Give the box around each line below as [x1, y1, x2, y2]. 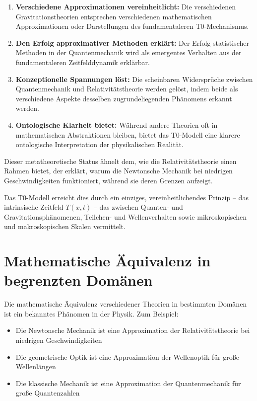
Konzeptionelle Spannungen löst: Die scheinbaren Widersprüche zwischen [15, 74, 253, 84]
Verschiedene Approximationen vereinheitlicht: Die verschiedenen [15, 1, 236, 11]
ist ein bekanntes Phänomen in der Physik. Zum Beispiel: [4, 308, 179, 319]
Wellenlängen [15, 361, 56, 372]
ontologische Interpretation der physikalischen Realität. [15, 139, 184, 150]
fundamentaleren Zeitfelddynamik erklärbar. [15, 57, 150, 67]
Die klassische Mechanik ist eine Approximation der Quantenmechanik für [15, 378, 241, 388]
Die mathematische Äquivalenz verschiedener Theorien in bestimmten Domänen [4, 299, 247, 309]
